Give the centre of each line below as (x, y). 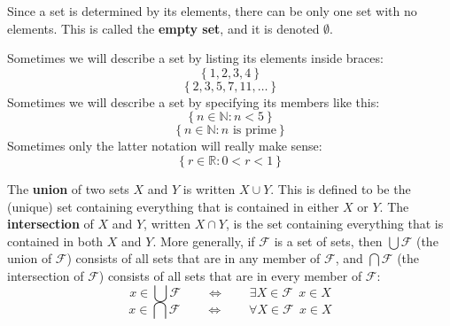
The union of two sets (68, 188)
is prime (254, 131)
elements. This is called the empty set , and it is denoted (163, 28)
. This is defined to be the (341, 188)
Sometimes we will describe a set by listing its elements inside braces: (195, 58)
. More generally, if (204, 241)
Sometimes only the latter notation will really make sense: (165, 146)
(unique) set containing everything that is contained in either (173, 206)
